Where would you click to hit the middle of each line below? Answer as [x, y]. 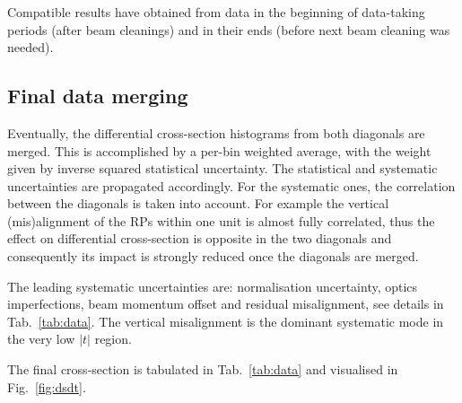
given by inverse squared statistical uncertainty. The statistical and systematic [222, 168]
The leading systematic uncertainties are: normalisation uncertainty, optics [213, 286]
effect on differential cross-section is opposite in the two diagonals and [200, 238]
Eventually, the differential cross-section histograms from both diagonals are [216, 132]
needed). [31, 47]
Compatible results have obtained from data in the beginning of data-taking [216, 11]
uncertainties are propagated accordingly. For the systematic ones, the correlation [231, 185]
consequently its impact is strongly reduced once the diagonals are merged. [213, 256]
